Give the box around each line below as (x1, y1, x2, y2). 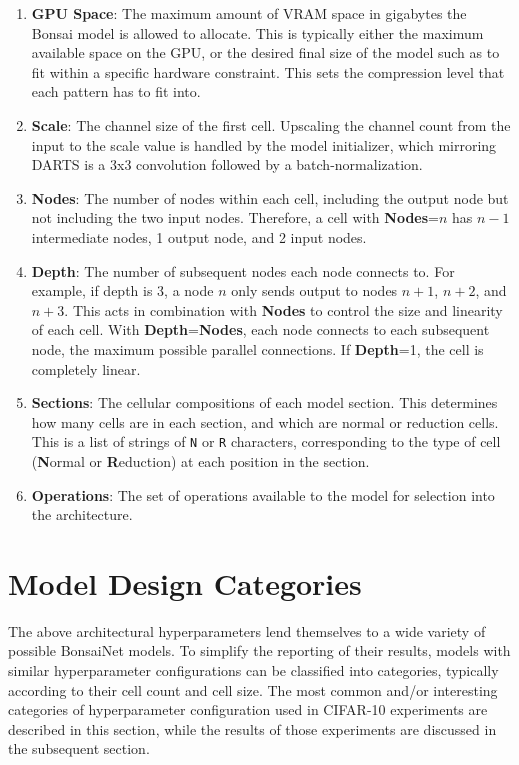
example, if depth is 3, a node (31, 280, 214, 301)
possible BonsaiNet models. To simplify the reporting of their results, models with (8, 640, 511, 661)
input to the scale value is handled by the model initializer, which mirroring (31, 134, 497, 155)
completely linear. (31, 358, 141, 379)
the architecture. (31, 504, 133, 525)
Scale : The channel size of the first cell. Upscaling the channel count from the (31, 114, 511, 135)
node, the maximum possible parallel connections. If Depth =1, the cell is (31, 338, 484, 359)
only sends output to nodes (231, 280, 398, 301)
